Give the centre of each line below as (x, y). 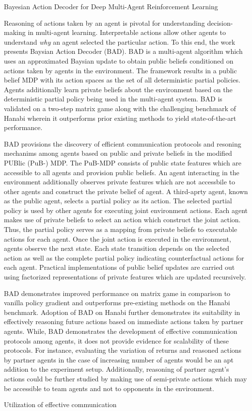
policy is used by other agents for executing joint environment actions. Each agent (126, 210)
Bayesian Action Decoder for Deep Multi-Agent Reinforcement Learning (111, 6)
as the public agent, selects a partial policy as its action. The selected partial (118, 201)
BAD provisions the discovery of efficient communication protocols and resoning (123, 143)
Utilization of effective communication (60, 404)
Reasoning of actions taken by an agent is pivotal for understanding (104, 23)
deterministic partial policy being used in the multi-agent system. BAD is (113, 99)
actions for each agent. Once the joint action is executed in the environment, (118, 238)
